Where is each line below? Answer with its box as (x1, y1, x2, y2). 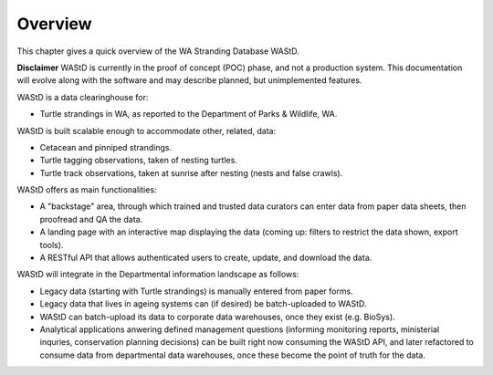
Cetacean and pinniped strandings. (39, 141, 173, 152)
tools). (39, 239, 64, 250)
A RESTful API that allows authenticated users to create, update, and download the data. (39, 252, 372, 264)
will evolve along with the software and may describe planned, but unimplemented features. (16, 75, 362, 86)
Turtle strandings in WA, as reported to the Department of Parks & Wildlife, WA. (39, 109, 338, 120)
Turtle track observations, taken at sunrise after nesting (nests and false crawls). (39, 167, 343, 178)
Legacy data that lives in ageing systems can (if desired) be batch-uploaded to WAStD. (39, 298, 367, 309)
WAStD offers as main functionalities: (16, 184, 157, 195)
